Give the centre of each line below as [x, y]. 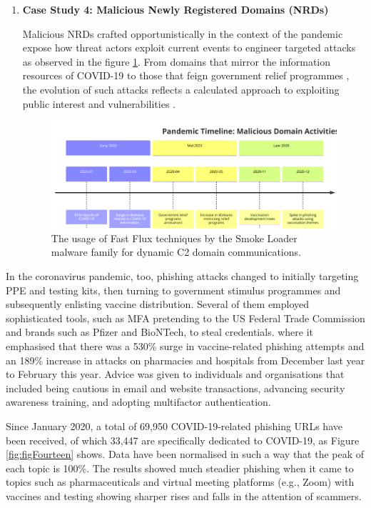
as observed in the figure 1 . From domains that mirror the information [177, 61]
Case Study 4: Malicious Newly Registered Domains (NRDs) [176, 9]
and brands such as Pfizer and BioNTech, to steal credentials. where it [160, 332]
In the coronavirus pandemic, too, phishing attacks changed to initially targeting [182, 276]
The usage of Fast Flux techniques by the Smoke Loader [174, 238]
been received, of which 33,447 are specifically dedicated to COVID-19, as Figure [183, 440]
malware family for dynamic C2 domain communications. [176, 252]
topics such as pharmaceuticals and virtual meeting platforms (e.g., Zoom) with [180, 482]
